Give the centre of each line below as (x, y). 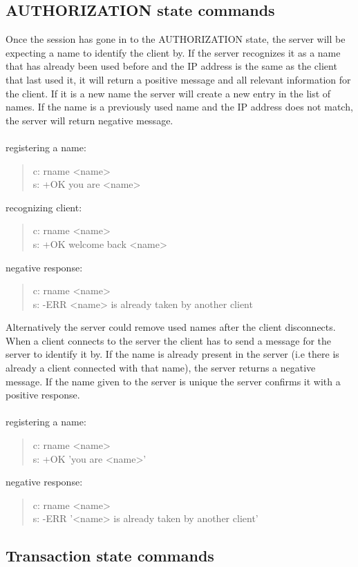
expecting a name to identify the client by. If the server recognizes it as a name (173, 52)
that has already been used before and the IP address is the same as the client (171, 66)
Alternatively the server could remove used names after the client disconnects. (171, 327)
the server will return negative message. (89, 120)
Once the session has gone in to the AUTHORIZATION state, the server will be (176, 39)
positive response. (43, 395)
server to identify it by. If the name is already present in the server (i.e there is (172, 354)
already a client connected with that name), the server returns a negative (161, 368)
